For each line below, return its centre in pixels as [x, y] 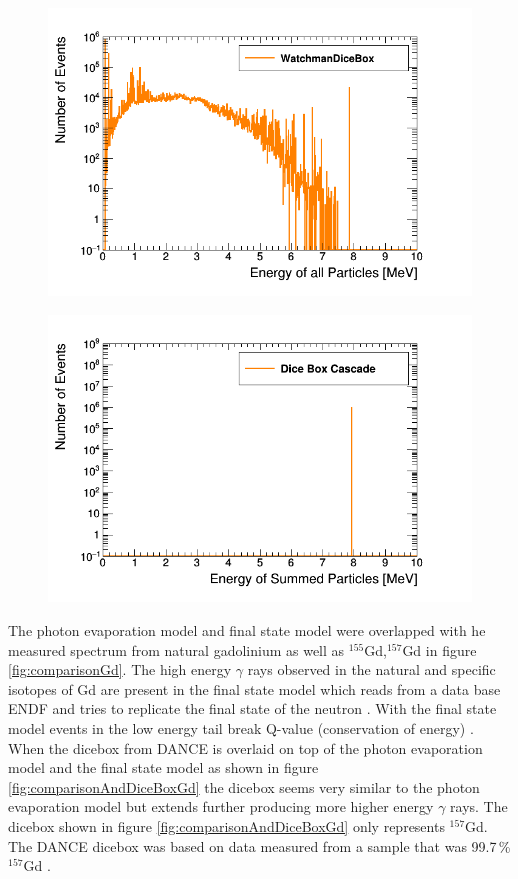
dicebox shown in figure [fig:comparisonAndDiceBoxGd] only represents [226, 825]
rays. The [479, 806]
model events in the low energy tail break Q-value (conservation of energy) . [241, 728]
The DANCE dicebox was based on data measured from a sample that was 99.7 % [259, 845]
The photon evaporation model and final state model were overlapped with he [247, 630]
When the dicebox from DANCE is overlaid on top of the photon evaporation [245, 747]
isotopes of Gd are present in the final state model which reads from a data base [254, 688]
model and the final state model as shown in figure [163, 767]
